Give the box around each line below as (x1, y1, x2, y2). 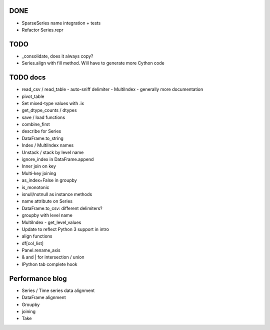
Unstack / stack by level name (21, 149, 84, 155)
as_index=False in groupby (21, 177, 77, 183)
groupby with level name (21, 212, 72, 218)
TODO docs (9, 73, 46, 82)
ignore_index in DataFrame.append (21, 156, 94, 162)
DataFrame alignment (21, 294, 66, 300)
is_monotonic (21, 184, 49, 190)
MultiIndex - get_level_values (21, 219, 81, 225)
